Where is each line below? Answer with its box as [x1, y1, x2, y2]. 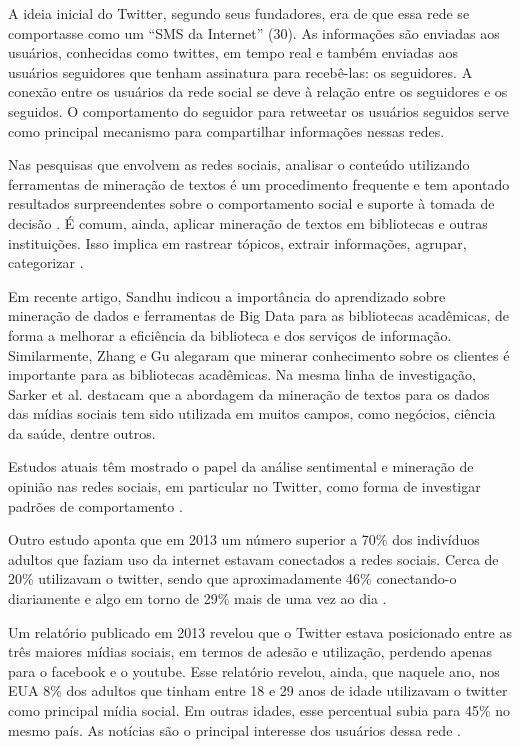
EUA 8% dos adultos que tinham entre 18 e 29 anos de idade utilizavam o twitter [8, 680, 508, 701]
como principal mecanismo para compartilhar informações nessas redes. [8, 120, 445, 141]
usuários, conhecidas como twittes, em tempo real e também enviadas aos [8, 42, 459, 63]
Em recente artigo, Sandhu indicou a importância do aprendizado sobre [8, 285, 446, 306]
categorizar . [8, 252, 84, 273]
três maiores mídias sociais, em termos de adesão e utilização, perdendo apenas [8, 641, 493, 662]
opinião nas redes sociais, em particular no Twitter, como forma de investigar [8, 476, 481, 497]
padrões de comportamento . [8, 495, 183, 516]
